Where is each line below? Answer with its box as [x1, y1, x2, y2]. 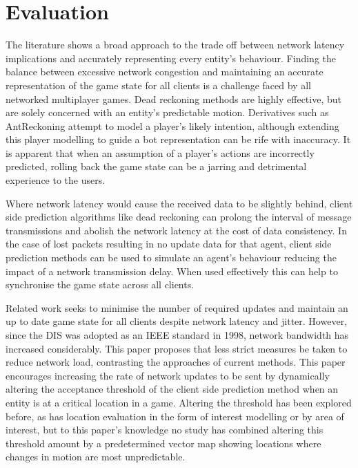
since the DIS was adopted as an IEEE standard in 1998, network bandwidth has [6, 328, 349, 341]
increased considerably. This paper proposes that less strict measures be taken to [6, 341, 348, 355]
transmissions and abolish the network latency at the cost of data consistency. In [6, 223, 347, 237]
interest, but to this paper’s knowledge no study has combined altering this [6, 422, 324, 437]
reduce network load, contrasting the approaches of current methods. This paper [6, 355, 346, 369]
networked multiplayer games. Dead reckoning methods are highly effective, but [6, 91, 341, 106]
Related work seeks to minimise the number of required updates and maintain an [6, 300, 348, 315]
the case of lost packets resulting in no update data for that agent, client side [6, 236, 332, 251]
